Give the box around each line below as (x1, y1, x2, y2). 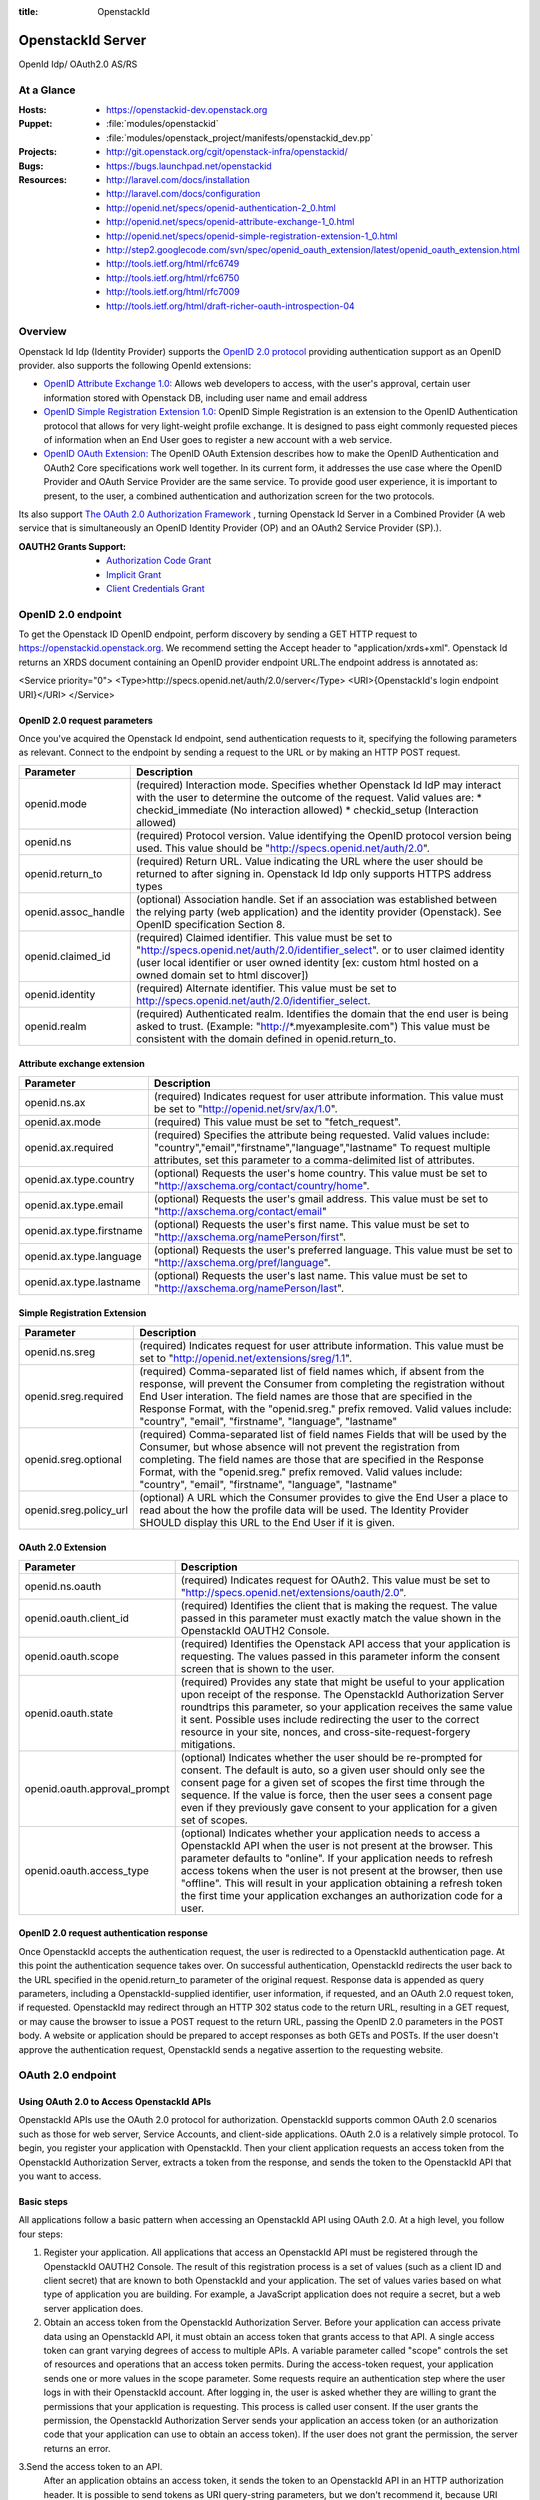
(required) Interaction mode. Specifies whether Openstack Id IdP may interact (136, 778, 502, 792)
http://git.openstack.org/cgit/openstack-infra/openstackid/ (106, 146, 349, 158)
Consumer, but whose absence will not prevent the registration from (139, 1440, 460, 1454)
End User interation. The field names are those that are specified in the (139, 1389, 473, 1403)
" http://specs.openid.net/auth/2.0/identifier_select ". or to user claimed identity (136, 943, 505, 957)
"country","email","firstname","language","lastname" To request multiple (153, 1140, 491, 1154)
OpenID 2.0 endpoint (18, 607, 122, 621)
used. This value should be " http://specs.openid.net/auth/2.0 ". (136, 841, 430, 855)
